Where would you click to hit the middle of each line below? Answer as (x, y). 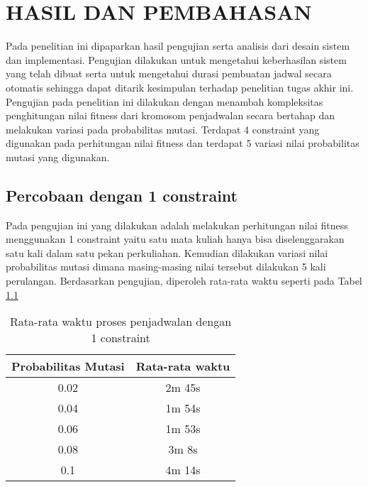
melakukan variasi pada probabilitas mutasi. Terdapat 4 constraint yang (163, 129)
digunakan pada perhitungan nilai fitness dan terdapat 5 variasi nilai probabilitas (183, 143)
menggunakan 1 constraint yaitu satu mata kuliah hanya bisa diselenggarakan (175, 239)
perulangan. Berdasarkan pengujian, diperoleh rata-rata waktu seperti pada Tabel (184, 281)
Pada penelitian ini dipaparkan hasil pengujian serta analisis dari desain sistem (178, 46)
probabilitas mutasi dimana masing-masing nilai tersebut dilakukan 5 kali (166, 267)
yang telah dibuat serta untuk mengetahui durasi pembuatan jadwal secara (169, 73)
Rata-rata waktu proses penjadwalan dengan (121, 322)
